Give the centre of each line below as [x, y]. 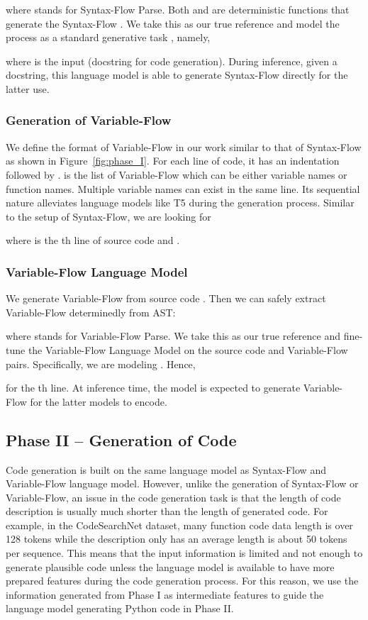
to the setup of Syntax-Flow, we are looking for [108, 216]
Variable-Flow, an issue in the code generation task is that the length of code [173, 497]
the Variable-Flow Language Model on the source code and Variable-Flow [188, 349]
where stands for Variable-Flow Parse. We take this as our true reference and [173, 336]
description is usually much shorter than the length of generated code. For [167, 511]
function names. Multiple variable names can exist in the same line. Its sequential [183, 188]
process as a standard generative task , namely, [108, 37]
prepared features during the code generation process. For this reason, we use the [182, 581]
